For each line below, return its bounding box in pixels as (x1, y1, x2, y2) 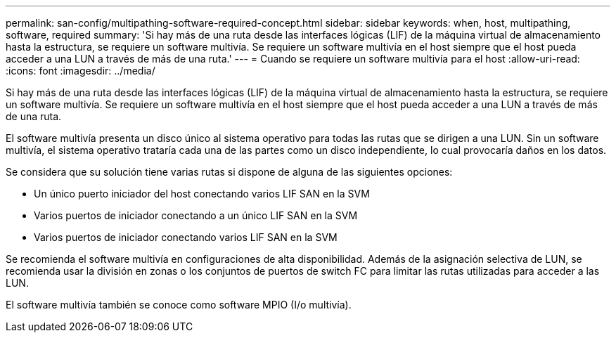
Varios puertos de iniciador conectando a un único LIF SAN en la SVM (34, 209, 358, 221)
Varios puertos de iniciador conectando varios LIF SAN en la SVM (34, 231, 338, 243)
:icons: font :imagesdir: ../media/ (6, 65, 155, 77)
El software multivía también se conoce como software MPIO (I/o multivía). (6, 299, 352, 311)
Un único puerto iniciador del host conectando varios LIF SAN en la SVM (34, 188, 370, 200)
